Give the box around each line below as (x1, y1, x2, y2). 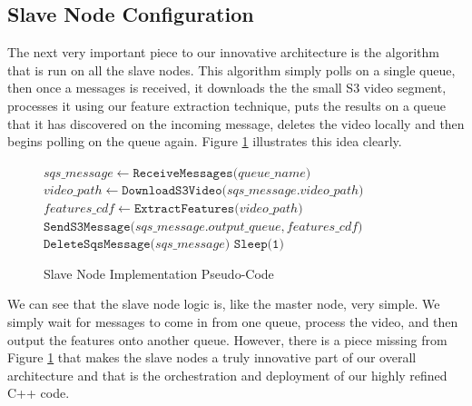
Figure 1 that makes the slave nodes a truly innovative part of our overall (7, 348, 417, 367)
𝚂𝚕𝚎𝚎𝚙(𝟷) (233, 238, 284, 252)
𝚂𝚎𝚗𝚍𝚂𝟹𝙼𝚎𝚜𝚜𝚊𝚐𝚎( (44, 220, 135, 233)
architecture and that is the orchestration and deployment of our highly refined (7, 365, 447, 384)
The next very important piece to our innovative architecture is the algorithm (7, 43, 439, 62)
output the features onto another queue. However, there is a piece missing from (7, 330, 447, 349)
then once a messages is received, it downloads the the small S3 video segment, (7, 78, 447, 97)
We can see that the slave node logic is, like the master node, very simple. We (7, 294, 440, 313)
